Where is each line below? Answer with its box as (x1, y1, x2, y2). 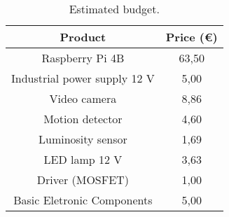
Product (60, 29, 106, 45)
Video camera (49, 90, 117, 106)
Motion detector (43, 111, 123, 127)
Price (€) (165, 29, 218, 45)
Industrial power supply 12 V (11, 70, 155, 86)
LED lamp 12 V (43, 151, 123, 167)
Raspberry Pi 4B (41, 50, 125, 66)
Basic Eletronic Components (13, 192, 153, 208)
